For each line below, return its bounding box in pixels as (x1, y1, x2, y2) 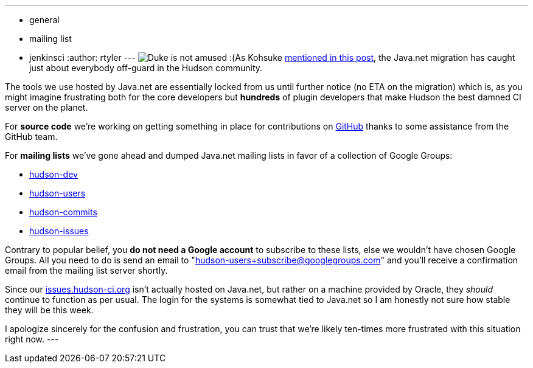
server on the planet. (5, 102, 88, 113)
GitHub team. (5, 131, 58, 142)
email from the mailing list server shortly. (5, 265, 168, 276)
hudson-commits (29, 207, 97, 217)
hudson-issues (29, 226, 89, 236)
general (29, 15, 60, 25)
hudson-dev (29, 169, 78, 179)
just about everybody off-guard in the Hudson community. (29, 63, 263, 73)
